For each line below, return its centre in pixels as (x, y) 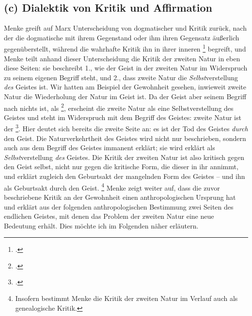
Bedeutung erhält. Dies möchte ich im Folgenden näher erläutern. (101, 225)
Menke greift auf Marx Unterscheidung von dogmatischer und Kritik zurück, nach (125, 28)
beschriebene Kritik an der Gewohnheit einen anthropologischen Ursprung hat (120, 197)
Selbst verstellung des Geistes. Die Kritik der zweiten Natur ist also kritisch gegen (124, 157)
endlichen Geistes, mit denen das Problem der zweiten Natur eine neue (109, 216)
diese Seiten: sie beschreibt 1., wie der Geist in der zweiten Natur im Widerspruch (126, 68)
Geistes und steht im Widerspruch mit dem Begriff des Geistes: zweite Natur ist (123, 117)
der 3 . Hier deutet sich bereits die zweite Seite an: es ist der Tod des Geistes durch (126, 128)
